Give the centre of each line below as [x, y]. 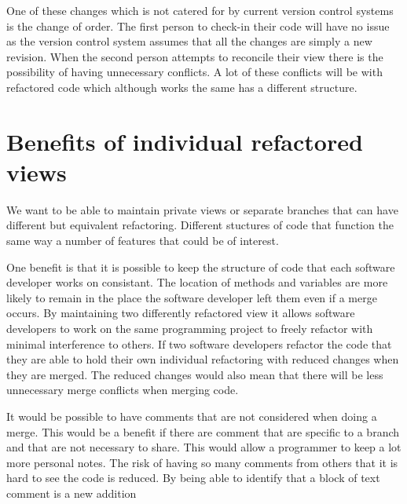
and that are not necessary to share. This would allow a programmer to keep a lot [204, 447]
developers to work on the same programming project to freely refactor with [190, 329]
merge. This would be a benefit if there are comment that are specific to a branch [203, 431]
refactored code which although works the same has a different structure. [182, 87]
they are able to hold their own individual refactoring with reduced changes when [203, 359]
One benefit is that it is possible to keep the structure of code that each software [201, 267]
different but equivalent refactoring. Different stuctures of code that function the [200, 225]
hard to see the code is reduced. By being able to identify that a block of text [193, 478]
